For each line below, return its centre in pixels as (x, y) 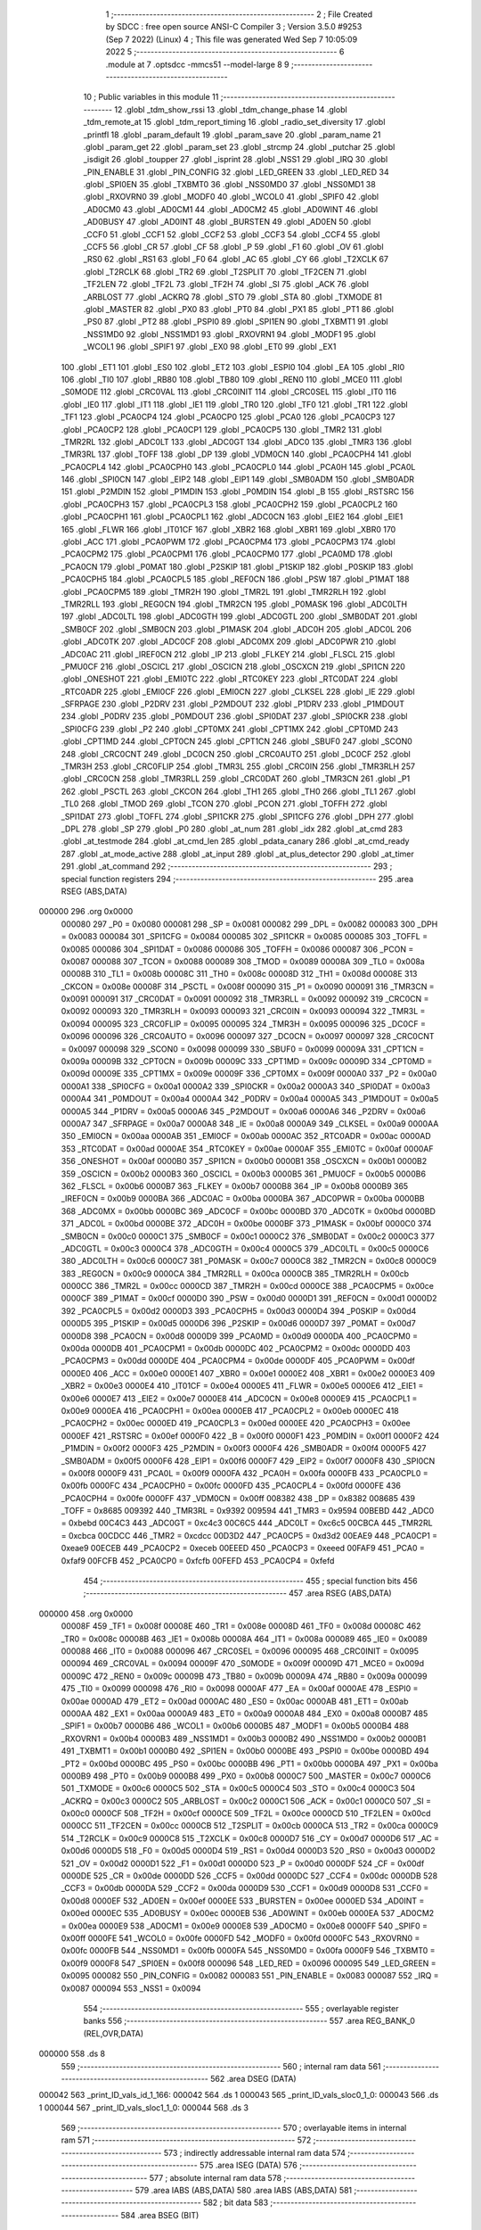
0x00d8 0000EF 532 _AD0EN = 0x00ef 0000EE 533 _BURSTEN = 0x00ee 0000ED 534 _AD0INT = (243, 1901)
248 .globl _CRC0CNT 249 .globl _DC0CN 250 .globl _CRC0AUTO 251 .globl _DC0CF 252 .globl (236, 754)
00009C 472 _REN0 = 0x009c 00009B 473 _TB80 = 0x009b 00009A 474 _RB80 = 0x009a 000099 (244, 1676)
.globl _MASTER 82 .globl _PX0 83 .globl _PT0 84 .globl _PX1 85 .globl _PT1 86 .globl (238, 309)
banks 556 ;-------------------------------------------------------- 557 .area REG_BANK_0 (249, 2021)
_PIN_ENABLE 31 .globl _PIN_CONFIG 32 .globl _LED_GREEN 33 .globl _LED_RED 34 (236, 172)
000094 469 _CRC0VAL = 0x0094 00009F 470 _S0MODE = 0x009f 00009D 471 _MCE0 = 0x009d (243, 1664)
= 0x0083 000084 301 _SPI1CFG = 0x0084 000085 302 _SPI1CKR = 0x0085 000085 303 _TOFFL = (244, 937)
